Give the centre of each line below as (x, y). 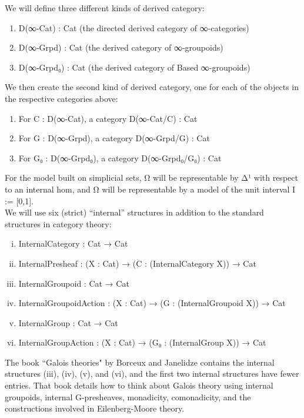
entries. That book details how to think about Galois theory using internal (139, 385)
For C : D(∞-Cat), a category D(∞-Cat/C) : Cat (108, 118)
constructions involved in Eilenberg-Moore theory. (95, 408)
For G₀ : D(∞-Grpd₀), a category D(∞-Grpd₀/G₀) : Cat (120, 157)
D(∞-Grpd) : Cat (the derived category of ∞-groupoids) (121, 47)
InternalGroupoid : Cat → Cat (74, 283)
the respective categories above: (61, 98)
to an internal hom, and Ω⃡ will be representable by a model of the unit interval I (150, 189)
